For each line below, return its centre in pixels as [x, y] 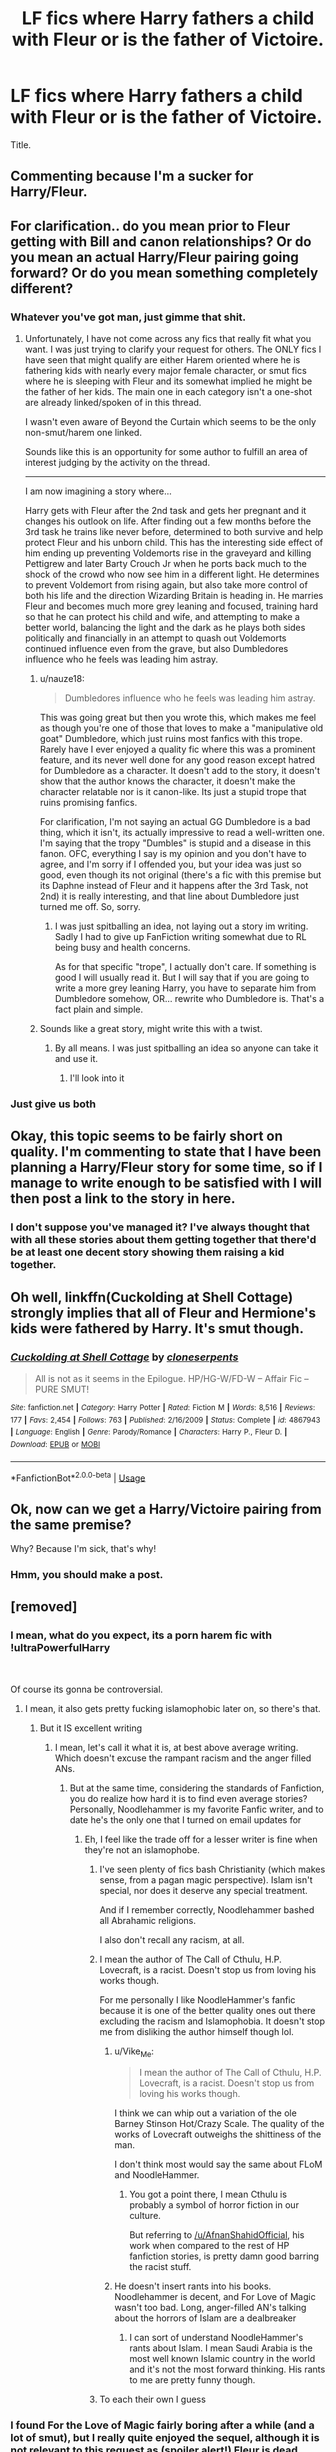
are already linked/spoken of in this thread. [113, 403]
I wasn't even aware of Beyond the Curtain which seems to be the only [170, 422]
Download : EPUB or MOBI [55, 1444]
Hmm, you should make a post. [87, 1574]
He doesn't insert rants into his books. [193, 2286]
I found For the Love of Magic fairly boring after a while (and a [162, 2425]
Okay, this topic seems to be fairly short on [146, 1136]
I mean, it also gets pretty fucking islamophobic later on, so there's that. [173, 1708]
